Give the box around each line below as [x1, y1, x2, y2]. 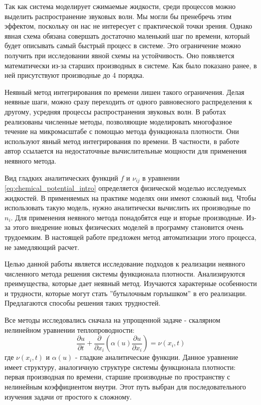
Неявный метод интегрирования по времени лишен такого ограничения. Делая [5, 86, 244, 97]
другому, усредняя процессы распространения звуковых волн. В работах [5, 106, 226, 116]
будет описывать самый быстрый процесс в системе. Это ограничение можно [5, 40, 241, 51]
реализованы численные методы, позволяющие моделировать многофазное [5, 116, 232, 126]
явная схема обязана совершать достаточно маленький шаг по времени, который [5, 30, 250, 41]
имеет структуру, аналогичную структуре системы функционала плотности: [5, 361, 236, 372]
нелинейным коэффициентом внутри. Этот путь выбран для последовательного [5, 381, 246, 392]
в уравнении [142, 172, 180, 183]
